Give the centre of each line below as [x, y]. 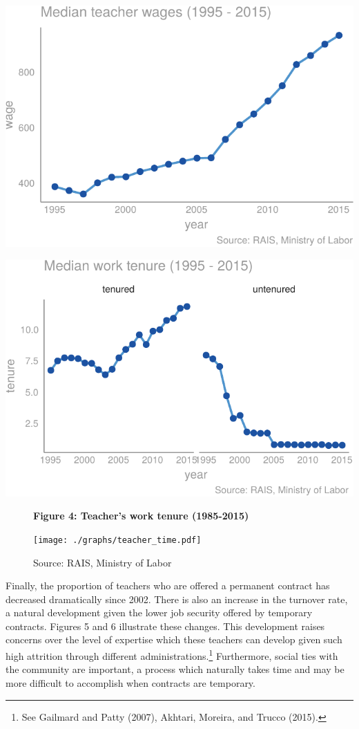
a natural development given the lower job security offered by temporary [159, 612]
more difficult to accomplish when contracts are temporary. [130, 682]
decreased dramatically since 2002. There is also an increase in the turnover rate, [177, 599]
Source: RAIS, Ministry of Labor [103, 562]
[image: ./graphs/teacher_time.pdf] [117, 540]
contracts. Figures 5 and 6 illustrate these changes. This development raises [165, 626]
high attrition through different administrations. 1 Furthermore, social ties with [172, 655]
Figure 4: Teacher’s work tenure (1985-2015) [141, 516]
